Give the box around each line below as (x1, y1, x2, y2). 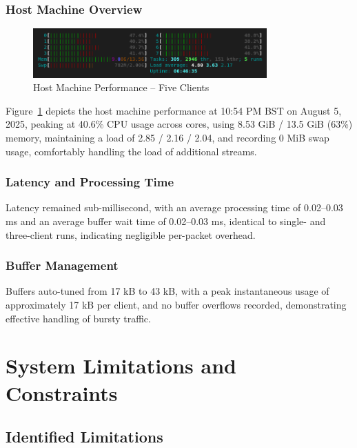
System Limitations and (6, 351, 236, 380)
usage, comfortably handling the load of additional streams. (6, 144, 257, 158)
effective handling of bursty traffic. (6, 311, 151, 325)
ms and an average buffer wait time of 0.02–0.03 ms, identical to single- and (6, 213, 326, 228)
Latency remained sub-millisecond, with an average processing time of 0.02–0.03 (6, 200, 343, 215)
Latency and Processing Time (6, 173, 174, 191)
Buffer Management (6, 257, 119, 274)
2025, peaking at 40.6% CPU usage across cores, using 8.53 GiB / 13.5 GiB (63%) (6, 117, 353, 131)
